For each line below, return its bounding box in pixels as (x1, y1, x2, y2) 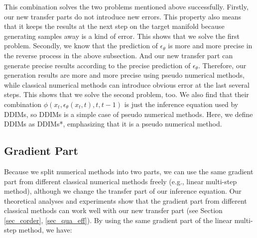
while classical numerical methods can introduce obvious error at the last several (4, 79, 250, 90)
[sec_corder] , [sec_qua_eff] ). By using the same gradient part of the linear (4, 215, 233, 225)
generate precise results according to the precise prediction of (4, 60, 191, 70)
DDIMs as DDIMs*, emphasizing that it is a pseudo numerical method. (4, 119, 222, 129)
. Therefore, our (198, 60, 247, 70)
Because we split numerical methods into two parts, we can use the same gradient (4, 166, 254, 176)
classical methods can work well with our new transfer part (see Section (4, 205, 223, 216)
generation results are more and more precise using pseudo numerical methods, (4, 70, 245, 80)
